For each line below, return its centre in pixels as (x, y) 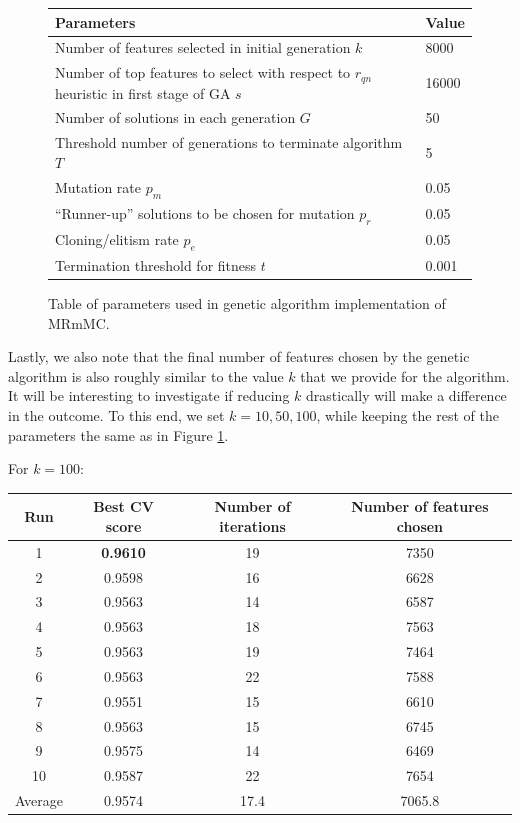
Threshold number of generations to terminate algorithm (229, 142)
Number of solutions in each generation (175, 117)
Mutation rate (98, 186)
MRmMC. (79, 322)
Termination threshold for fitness (156, 264)
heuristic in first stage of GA (143, 92)
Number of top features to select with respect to (203, 72)
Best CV (123, 506)
